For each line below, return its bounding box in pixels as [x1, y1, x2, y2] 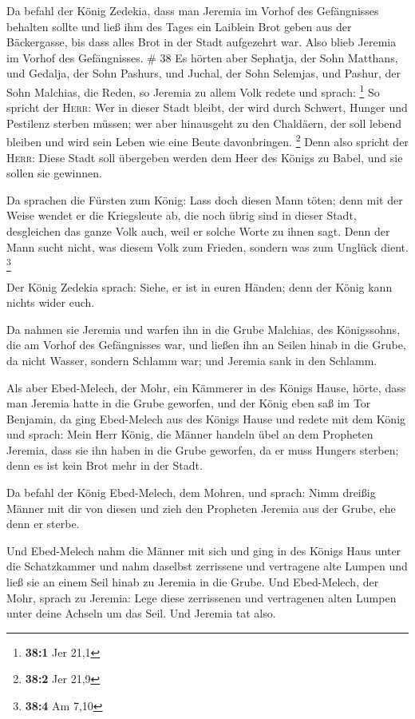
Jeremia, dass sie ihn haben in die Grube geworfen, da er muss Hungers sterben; [6, 441, 399, 458]
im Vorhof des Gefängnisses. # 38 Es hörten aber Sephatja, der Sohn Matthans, [6, 49, 398, 66]
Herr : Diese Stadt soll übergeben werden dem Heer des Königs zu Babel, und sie [6, 149, 403, 165]
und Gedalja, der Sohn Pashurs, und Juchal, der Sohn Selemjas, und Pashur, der [6, 65, 401, 81]
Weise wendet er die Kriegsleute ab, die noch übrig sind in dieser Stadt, [6, 207, 357, 224]
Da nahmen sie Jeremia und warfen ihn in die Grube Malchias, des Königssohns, [6, 320, 401, 337]
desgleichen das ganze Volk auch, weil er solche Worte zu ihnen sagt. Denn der [6, 223, 390, 240]
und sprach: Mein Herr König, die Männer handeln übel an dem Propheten [6, 426, 373, 443]
